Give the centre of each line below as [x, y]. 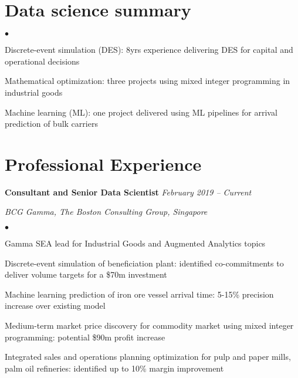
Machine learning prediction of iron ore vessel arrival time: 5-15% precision [139, 294]
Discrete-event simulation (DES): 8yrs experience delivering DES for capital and [149, 50]
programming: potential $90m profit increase [85, 337]
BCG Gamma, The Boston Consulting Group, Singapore [106, 212]
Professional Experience [103, 163]
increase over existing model [55, 306]
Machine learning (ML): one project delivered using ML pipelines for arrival [141, 112]
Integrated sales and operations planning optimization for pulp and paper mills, [148, 357]
